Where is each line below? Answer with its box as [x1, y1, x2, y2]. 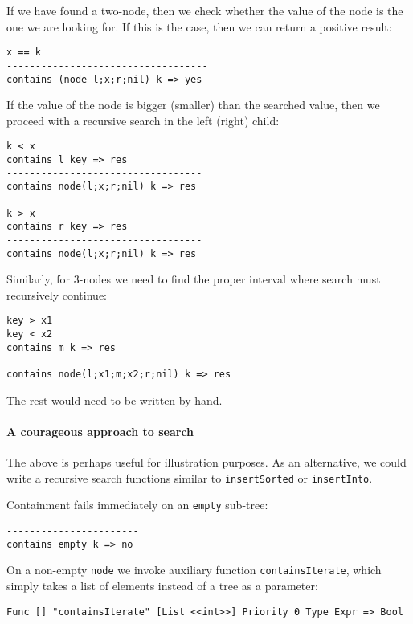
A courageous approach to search [6, 422, 194, 439]
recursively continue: [6, 286, 107, 303]
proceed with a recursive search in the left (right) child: [6, 112, 280, 128]
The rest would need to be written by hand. [6, 391, 223, 408]
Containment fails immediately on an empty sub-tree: [6, 496, 268, 513]
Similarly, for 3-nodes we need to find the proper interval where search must [6, 271, 381, 288]
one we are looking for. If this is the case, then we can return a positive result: [6, 18, 392, 35]
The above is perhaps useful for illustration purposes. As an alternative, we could [6, 454, 407, 471]
